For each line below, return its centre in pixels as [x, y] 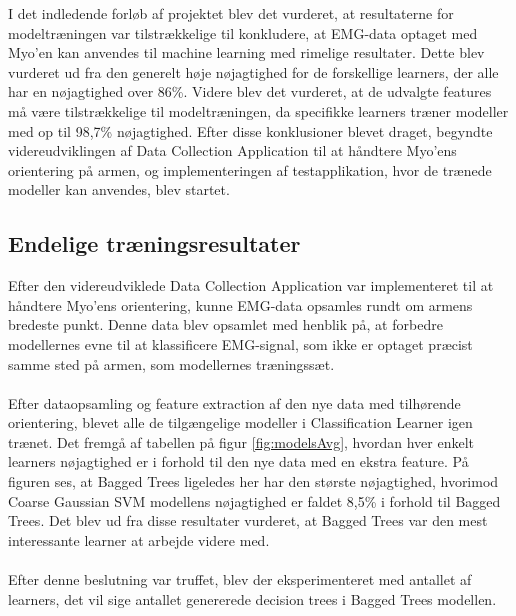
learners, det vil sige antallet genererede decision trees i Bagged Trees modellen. [252, 598]
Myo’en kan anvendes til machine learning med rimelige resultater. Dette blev [246, 52]
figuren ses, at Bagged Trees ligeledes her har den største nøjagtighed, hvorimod [253, 481]
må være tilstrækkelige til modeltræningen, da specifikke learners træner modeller [258, 110]
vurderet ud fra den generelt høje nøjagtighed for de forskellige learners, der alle [253, 71]
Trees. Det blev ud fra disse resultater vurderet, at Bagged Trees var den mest [248, 520]
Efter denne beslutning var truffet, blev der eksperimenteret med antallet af [240, 579]
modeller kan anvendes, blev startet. [119, 189]
